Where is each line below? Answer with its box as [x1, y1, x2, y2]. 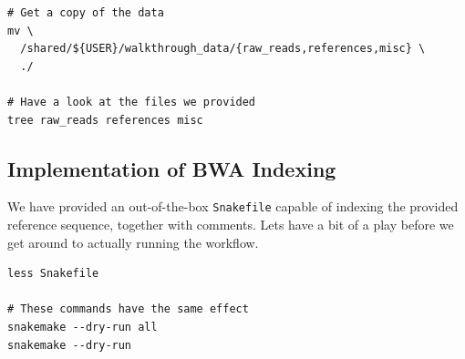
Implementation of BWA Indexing [7, 154, 336, 182]
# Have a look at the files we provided [7, 95, 256, 108]
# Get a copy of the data [7, 6, 164, 19]
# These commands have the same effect [7, 303, 249, 316]
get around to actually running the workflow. [7, 232, 259, 251]
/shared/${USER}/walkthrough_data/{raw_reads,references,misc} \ [20, 42, 426, 56]
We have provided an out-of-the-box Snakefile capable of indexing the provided [7, 197, 459, 216]
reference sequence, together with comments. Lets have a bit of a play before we [7, 215, 454, 234]
